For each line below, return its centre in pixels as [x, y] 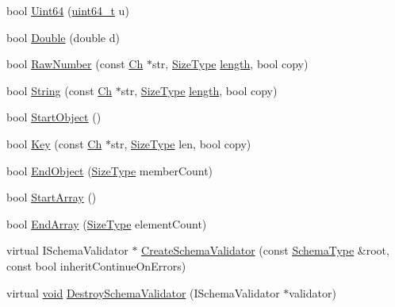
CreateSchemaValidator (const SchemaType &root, [265, 250]
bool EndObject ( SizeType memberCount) [110, 170]
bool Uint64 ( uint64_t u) [68, 10]
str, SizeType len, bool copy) [181, 143]
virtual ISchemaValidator [67, 250]
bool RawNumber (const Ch [75, 64]
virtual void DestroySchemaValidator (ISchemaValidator [143, 292]
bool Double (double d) [63, 37]
